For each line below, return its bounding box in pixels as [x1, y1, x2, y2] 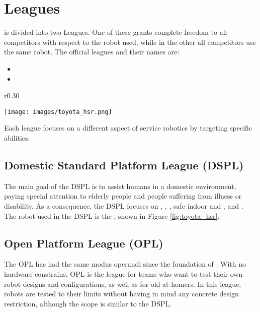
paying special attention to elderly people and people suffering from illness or [4, 191, 242, 201]
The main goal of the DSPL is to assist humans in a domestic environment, [4, 180, 236, 191]
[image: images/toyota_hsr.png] [4, 108, 112, 115]
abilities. [4, 132, 30, 143]
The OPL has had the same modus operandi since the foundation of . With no [4, 259, 246, 269]
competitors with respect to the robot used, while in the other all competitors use [4, 36, 256, 47]
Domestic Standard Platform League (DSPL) [4, 157, 244, 172]
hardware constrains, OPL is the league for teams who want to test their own [4, 268, 243, 279]
